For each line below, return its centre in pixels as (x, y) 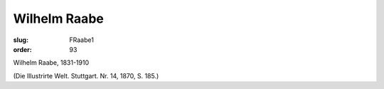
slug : (21, 40)
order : (22, 49)
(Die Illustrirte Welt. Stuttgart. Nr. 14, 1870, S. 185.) (86, 75)
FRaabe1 (81, 40)
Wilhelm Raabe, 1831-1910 (51, 63)
